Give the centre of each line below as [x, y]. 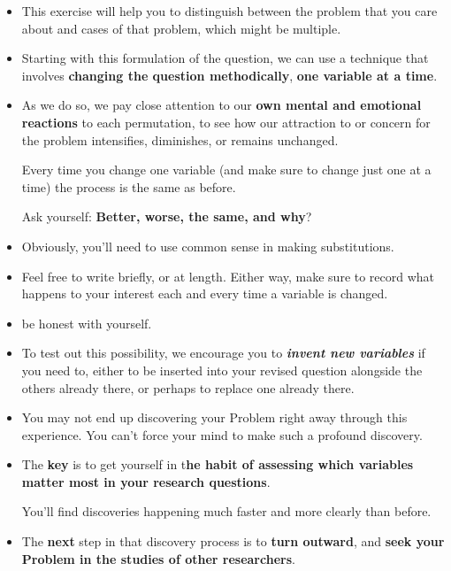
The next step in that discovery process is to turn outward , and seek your [233, 541]
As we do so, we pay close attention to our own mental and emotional [222, 105]
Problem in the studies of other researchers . [158, 558]
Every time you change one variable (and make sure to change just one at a [226, 170]
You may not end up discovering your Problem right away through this [214, 417]
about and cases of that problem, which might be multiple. [181, 28]
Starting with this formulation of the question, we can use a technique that [225, 58]
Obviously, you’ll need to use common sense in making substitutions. [208, 246]
